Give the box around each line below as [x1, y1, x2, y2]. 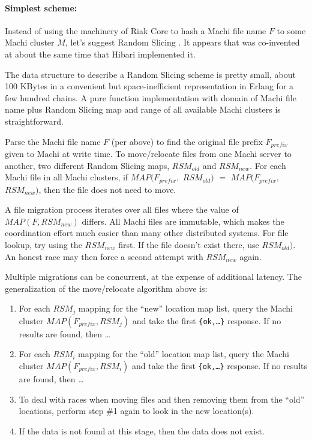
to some [277, 24, 306, 37]
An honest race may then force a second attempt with [5, 250, 203, 262]
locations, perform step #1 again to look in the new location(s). [19, 404, 254, 417]
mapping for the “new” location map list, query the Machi [78, 302, 293, 315]
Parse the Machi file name [5, 135, 101, 147]
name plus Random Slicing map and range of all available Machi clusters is [5, 103, 281, 116]
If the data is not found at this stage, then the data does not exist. [19, 424, 265, 437]
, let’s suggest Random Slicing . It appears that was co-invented [65, 36, 300, 49]
